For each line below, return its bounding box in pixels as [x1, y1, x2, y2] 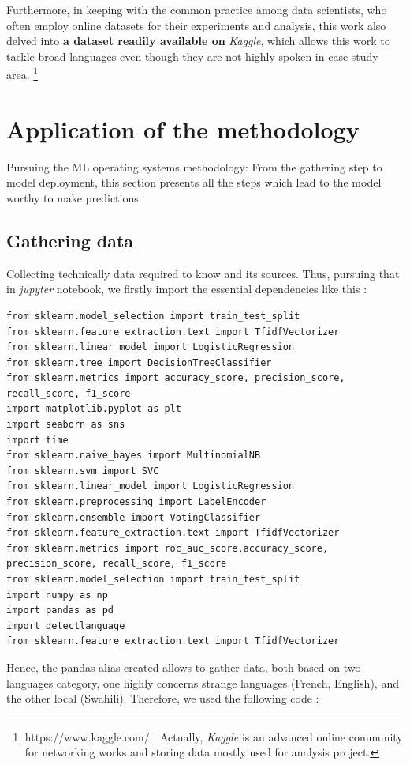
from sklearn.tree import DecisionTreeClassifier [6, 356, 272, 368]
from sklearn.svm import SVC [6, 465, 159, 477]
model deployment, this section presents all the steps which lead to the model [6, 174, 382, 190]
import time [6, 434, 69, 446]
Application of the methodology [6, 112, 360, 145]
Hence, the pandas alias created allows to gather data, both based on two [6, 658, 361, 675]
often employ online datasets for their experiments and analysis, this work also [6, 17, 386, 33]
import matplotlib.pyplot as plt [6, 403, 181, 415]
